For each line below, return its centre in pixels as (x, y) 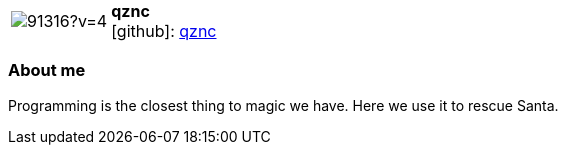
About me (47, 70)
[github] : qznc (164, 31)
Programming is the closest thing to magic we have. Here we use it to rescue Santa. (283, 105)
